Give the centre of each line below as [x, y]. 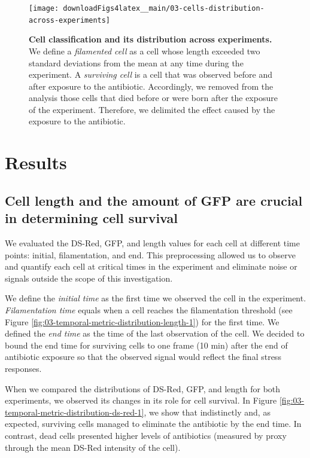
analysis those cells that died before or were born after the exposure [153, 98]
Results [36, 162]
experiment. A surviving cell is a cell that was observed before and [151, 74]
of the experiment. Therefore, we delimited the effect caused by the [152, 109]
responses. [23, 368]
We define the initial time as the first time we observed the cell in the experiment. [156, 298]
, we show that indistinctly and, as [207, 412]
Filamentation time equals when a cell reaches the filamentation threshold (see [149, 310]
